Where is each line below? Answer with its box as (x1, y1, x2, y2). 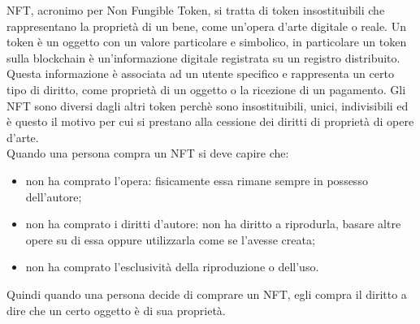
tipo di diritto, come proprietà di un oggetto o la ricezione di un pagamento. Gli (6, 80, 406, 97)
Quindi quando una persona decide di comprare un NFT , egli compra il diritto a (6, 285, 407, 302)
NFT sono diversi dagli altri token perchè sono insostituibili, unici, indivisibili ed (6, 97, 409, 114)
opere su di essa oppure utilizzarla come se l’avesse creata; (25, 231, 315, 248)
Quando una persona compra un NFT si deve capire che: (6, 145, 289, 162)
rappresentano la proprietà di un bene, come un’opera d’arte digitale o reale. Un (6, 17, 406, 34)
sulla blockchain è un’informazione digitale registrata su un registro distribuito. (6, 49, 401, 66)
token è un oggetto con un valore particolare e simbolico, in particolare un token (6, 33, 407, 50)
